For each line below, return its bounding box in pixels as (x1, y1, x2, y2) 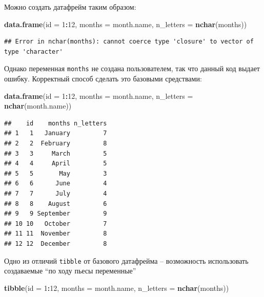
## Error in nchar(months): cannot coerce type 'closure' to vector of (4, 38, 254, 46)
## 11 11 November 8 (4, 230, 107, 238)
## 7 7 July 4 (4, 189, 107, 197)
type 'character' (4, 48, 63, 55)
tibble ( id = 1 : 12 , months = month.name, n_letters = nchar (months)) (4, 282, 229, 293)
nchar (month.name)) (4, 100, 72, 111)
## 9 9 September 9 (4, 210, 107, 218)
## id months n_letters (4, 119, 107, 127)
